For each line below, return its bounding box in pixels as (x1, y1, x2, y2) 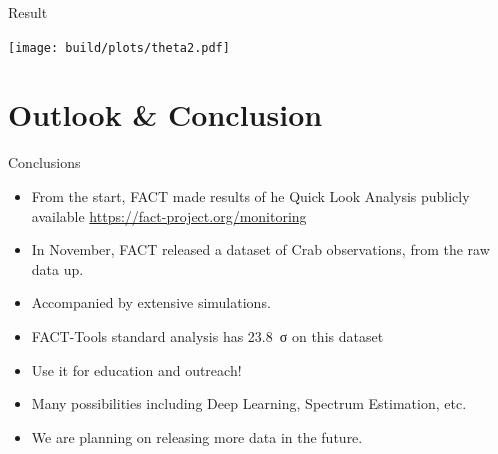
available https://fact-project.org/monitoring (31, 205, 307, 226)
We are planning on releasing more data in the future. (31, 426, 363, 447)
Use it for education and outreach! (31, 359, 242, 380)
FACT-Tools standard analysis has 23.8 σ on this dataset (31, 325, 384, 346)
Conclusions (8, 152, 81, 173)
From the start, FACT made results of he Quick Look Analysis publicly (31, 185, 470, 206)
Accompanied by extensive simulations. (31, 292, 271, 313)
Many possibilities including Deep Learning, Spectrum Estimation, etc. (31, 393, 467, 414)
